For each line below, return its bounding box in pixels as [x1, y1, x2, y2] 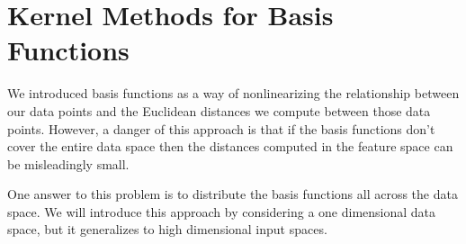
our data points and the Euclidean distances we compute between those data [7, 101, 431, 120]
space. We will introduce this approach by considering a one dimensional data [7, 202, 436, 221]
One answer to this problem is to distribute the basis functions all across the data [7, 185, 458, 203]
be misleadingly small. [7, 154, 130, 173]
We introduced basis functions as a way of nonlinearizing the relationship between [7, 84, 460, 103]
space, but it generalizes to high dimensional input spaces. [7, 220, 327, 239]
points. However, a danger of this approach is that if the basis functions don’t [7, 119, 435, 138]
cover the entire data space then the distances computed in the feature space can [7, 137, 453, 156]
